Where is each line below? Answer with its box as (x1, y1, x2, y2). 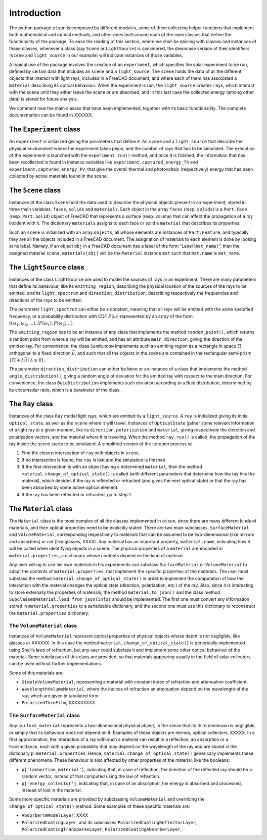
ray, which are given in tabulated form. (21, 692, 100, 698)
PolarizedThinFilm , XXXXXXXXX (21, 700, 95, 706)
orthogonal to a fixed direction (9, 350, 71, 356)
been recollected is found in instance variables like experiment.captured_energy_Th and (9, 159, 198, 165)
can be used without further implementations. (9, 661, 102, 667)
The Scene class (9, 186, 61, 194)
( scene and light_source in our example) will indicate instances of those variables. (9, 52, 183, 58)
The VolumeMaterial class (9, 622, 77, 629)
